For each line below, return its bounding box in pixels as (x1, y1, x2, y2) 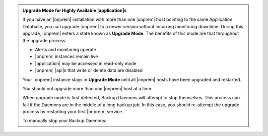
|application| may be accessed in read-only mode (35, 60, 136, 67)
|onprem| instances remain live (35, 54, 98, 60)
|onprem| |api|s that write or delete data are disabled (35, 68, 143, 73)
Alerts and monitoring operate (35, 46, 96, 52)
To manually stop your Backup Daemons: (22, 118, 107, 124)
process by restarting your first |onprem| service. (22, 109, 124, 115)
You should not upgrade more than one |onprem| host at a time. (22, 85, 153, 91)
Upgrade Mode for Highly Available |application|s (22, 7, 127, 13)
